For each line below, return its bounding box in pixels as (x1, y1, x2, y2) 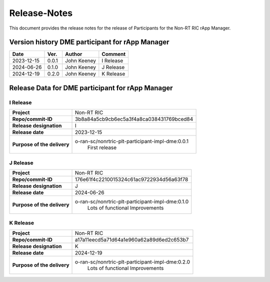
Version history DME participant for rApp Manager (9, 38, 169, 46)
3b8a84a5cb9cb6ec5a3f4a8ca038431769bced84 (75, 115, 193, 122)
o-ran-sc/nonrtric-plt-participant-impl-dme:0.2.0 (75, 258, 190, 265)
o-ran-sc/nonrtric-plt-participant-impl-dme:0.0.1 (75, 138, 188, 145)
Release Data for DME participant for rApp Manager (9, 83, 173, 92)
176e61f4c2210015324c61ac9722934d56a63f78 (75, 175, 188, 182)
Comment (101, 50, 126, 57)
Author (65, 50, 82, 57)
